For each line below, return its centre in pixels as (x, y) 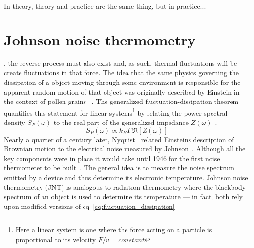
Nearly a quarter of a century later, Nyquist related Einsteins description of (119, 139)
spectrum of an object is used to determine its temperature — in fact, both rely (123, 196)
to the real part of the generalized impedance (121, 122)
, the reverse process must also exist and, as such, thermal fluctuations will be (121, 63)
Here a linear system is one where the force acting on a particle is (114, 230)
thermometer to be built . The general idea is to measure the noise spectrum (119, 168)
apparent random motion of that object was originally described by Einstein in (122, 92)
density (15, 122)
